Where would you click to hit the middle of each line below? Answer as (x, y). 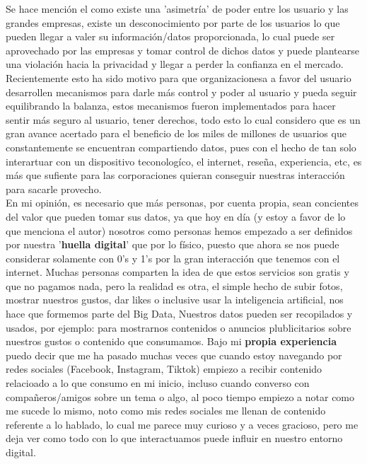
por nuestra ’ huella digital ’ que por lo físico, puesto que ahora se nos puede (173, 244)
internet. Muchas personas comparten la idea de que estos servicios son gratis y (177, 272)
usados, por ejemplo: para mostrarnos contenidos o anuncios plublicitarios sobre (179, 327)
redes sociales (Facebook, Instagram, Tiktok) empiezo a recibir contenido (164, 369)
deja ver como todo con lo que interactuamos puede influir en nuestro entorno (174, 438)
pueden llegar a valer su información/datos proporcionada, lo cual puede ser (170, 36)
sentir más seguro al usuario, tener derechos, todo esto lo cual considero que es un (183, 119)
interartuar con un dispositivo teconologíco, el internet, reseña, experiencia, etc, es (184, 161)
